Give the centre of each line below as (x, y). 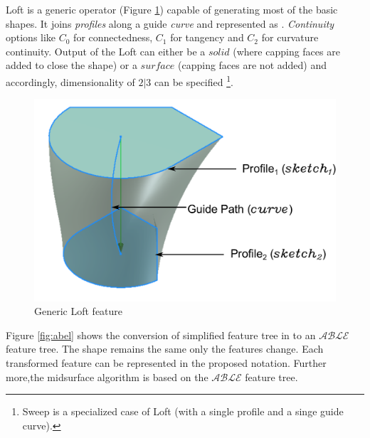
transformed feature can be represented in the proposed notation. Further (166, 363)
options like (31, 37)
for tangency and (207, 37)
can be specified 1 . (194, 80)
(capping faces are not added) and (252, 65)
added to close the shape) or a (72, 65)
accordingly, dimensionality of (70, 81)
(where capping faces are (286, 51)
